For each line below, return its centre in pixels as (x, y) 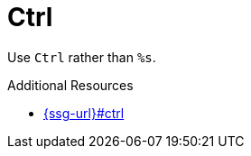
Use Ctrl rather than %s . (82, 57)
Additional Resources (70, 85)
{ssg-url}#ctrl (84, 113)
